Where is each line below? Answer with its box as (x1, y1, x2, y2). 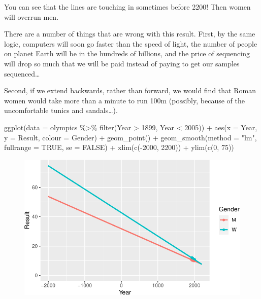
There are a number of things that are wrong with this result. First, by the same (4, 28, 255, 39)
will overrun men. (4, 11, 59, 22)
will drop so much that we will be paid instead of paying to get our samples (4, 58, 240, 68)
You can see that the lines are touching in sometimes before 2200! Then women (4, 2, 251, 12)
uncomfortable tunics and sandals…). (4, 105, 118, 116)
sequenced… (4, 68, 40, 79)
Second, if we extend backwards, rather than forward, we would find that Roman (4, 85, 256, 96)
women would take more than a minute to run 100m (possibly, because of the (4, 95, 245, 105)
